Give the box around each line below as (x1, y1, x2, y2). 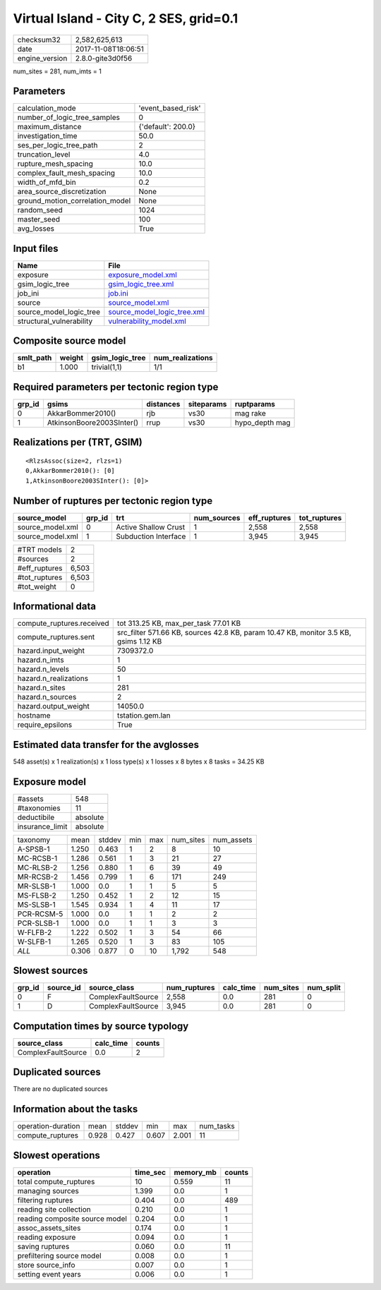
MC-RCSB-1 (17, 853, 58, 863)
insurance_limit (17, 821, 68, 831)
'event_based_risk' (138, 103, 201, 113)
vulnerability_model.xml (108, 316, 186, 326)
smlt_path (17, 353, 52, 363)
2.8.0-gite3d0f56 (75, 53, 133, 63)
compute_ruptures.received (17, 618, 109, 628)
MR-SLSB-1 (17, 881, 56, 891)
